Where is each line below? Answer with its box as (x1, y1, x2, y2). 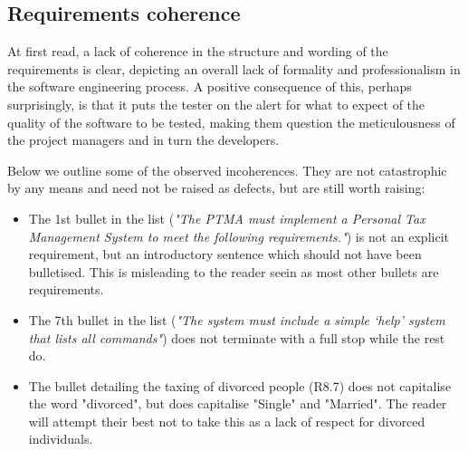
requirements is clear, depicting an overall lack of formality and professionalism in (7, 59, 461, 78)
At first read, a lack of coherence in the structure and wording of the (7, 42, 388, 61)
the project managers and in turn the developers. (7, 130, 280, 149)
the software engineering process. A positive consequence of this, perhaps (7, 77, 412, 96)
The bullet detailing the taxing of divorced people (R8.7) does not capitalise (28, 376, 452, 395)
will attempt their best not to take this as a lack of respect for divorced (28, 411, 425, 430)
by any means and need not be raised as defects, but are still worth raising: (7, 178, 425, 197)
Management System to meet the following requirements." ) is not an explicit (28, 226, 449, 245)
